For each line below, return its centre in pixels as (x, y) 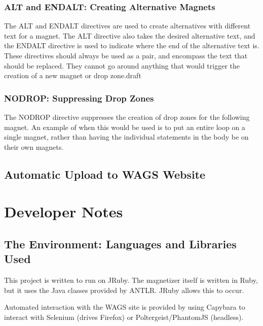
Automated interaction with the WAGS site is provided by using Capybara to (125, 307)
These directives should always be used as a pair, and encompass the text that (126, 55)
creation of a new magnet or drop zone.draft (73, 75)
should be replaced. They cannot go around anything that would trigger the (122, 65)
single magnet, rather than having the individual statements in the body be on (126, 137)
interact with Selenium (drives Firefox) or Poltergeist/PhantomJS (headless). (124, 317)
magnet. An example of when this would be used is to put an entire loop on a (125, 127)
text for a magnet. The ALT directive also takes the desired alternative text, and (130, 35)
